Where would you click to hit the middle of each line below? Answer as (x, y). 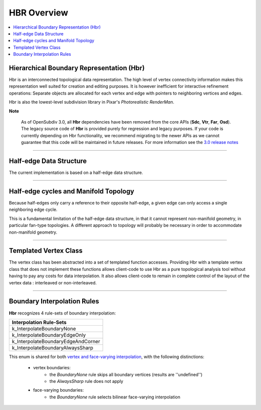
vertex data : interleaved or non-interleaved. (53, 283)
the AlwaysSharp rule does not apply (86, 381)
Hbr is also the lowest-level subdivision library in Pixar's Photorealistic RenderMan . (92, 102)
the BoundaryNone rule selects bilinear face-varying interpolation (115, 397)
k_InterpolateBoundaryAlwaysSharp (53, 347)
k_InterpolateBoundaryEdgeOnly (49, 335)
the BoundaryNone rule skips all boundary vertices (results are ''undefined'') (126, 374)
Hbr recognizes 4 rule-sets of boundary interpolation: (62, 313)
